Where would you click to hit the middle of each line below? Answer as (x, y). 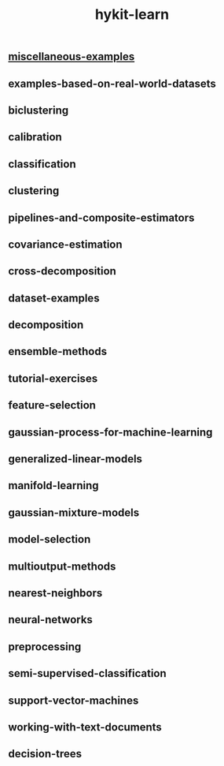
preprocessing (45, 646)
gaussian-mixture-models (74, 512)
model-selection (50, 539)
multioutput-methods (62, 566)
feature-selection (52, 405)
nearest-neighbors (55, 593)
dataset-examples (54, 298)
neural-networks (50, 620)
